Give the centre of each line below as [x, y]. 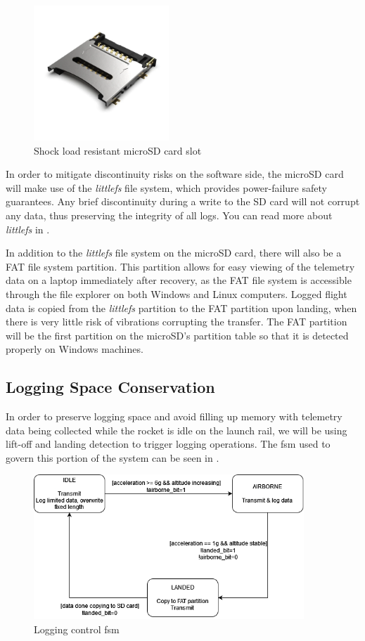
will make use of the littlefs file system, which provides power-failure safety [166, 187]
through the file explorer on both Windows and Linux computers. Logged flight [177, 293]
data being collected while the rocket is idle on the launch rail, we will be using [177, 430]
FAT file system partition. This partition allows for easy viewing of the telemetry [180, 266]
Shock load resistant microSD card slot [118, 150]
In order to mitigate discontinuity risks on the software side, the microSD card [175, 174]
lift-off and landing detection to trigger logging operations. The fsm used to [168, 444]
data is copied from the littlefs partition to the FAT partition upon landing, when [181, 307]
